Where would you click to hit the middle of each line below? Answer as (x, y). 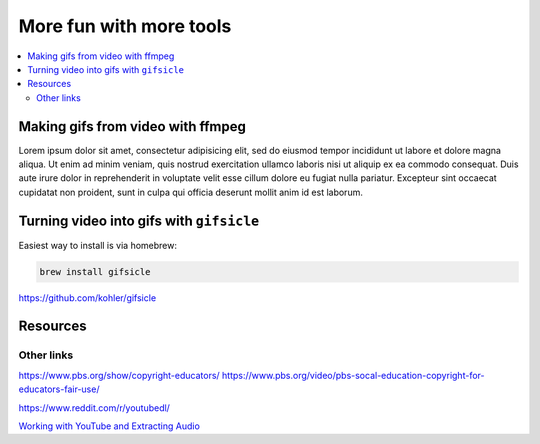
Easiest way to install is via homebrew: (97, 245)
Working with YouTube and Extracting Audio (109, 426)
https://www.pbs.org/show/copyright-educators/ (119, 375)
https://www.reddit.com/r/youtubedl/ (94, 407)
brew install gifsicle (95, 271)
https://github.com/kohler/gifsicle (87, 297)
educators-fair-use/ (59, 389)
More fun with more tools (125, 26)
